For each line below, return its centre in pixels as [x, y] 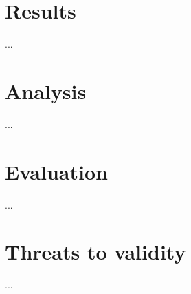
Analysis [46, 91]
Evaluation [56, 171]
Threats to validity [95, 252]
